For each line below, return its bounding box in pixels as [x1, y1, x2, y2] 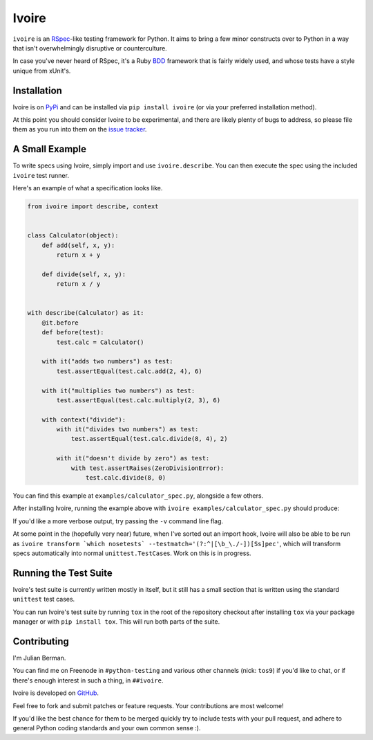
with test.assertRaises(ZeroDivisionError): [70, 464, 224, 472]
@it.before [41, 318, 79, 327]
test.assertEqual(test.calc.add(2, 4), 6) [56, 367, 203, 375]
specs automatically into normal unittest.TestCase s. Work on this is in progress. [12, 549, 251, 557]
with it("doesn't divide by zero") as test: [56, 454, 210, 462]
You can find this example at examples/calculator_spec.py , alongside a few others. [12, 491, 264, 500]
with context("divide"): [41, 415, 126, 424]
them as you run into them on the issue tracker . [12, 125, 147, 134]
